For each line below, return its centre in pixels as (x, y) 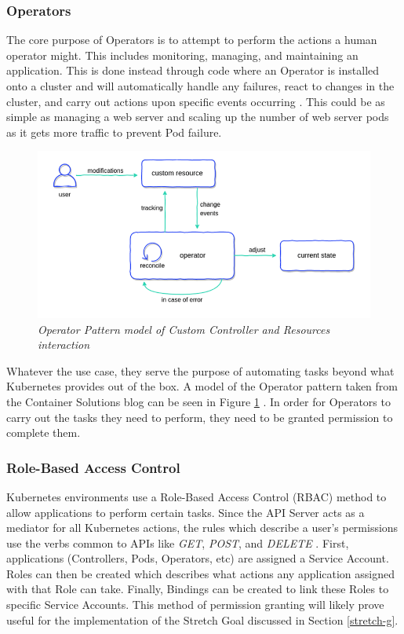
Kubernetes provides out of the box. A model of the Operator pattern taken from (202, 386)
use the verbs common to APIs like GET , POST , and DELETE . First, (178, 542)
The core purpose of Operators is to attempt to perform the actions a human (192, 40)
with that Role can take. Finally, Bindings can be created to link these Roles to (198, 589)
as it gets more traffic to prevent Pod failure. (114, 132)
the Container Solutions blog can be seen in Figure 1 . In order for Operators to (198, 401)
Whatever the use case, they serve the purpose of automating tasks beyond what (200, 370)
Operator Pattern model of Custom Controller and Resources (184, 329)
